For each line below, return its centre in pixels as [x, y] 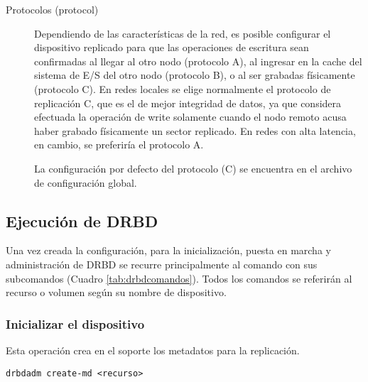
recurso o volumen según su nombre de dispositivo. [116, 292]
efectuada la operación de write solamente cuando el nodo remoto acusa [190, 117]
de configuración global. [86, 182]
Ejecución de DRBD [82, 220]
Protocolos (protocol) [52, 9]
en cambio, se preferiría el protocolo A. [119, 144]
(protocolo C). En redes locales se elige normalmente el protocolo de [183, 88]
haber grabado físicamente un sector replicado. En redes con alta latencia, [195, 130]
